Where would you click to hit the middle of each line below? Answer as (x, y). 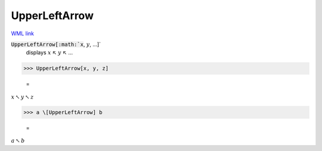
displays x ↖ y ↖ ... (49, 53)
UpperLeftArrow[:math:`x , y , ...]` (56, 44)
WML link (23, 33)
